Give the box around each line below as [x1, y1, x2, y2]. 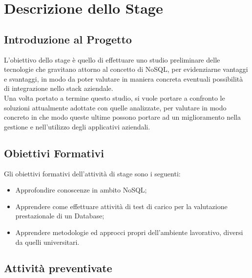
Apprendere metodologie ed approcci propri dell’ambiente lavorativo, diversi [15, 227, 243, 237]
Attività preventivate [4, 260, 112, 276]
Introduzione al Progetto [4, 31, 132, 46]
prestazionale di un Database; [15, 211, 105, 221]
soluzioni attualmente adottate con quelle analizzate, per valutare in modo [4, 102, 227, 112]
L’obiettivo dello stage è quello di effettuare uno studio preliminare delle [4, 54, 220, 64]
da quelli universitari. [15, 236, 80, 247]
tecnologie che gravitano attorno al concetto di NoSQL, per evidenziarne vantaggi [4, 64, 248, 74]
